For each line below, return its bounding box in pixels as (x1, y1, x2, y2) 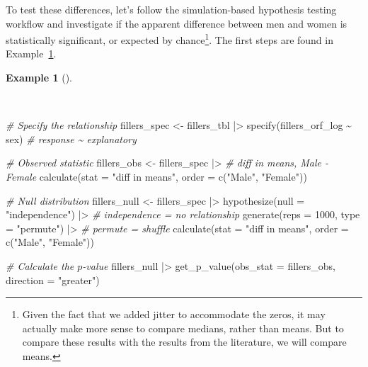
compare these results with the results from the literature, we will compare (22, 334, 347, 349)
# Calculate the (6, 258, 74, 273)
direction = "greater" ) (6, 272, 100, 287)
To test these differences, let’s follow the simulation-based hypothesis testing (6, 2, 337, 16)
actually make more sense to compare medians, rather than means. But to (22, 320, 344, 335)
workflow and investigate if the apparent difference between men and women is (6, 16, 347, 30)
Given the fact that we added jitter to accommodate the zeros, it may (22, 307, 326, 322)
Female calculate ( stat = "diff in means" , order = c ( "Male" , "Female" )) (6, 169, 307, 183)
